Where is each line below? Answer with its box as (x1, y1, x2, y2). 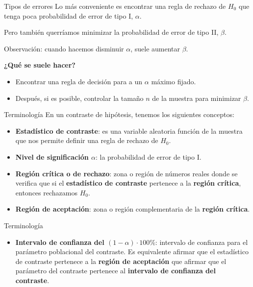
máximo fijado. (151, 76, 196, 86)
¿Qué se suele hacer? (4, 60, 76, 70)
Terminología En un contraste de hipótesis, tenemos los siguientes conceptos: (4, 109, 234, 120)
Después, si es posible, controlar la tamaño (15, 93, 144, 103)
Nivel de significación (15, 151, 89, 162)
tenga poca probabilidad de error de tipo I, (4, 10, 133, 21)
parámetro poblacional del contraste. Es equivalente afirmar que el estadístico (15, 246, 249, 257)
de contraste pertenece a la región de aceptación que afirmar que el (15, 256, 227, 266)
